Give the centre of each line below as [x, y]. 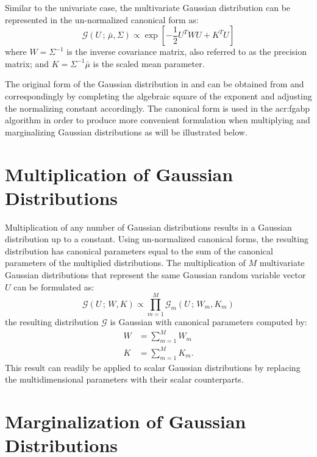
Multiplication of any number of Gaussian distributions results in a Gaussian [148, 227]
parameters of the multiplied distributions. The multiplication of [125, 263]
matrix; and [27, 63]
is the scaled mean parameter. [149, 63]
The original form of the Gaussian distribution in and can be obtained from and [155, 84]
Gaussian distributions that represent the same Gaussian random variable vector [155, 275]
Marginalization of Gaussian [126, 421]
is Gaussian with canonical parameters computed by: [208, 322]
